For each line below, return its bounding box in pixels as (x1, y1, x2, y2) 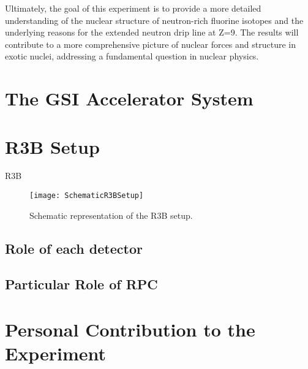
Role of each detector (5, 238, 143, 257)
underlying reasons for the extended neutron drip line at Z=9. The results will (5, 26, 299, 39)
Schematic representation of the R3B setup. (29, 208, 193, 221)
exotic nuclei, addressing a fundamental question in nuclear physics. (5, 50, 259, 63)
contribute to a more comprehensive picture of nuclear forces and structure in (5, 37, 296, 50)
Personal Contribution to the (5, 317, 255, 342)
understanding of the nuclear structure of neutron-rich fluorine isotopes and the (5, 13, 304, 26)
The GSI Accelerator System (5, 86, 254, 111)
